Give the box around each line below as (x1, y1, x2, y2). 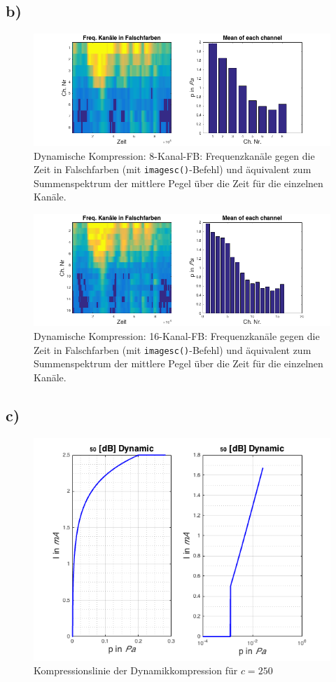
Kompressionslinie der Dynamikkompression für (34, 663, 238, 678)
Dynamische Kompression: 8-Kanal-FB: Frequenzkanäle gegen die (34, 148, 315, 163)
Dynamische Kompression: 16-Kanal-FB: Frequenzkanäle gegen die (34, 329, 320, 343)
